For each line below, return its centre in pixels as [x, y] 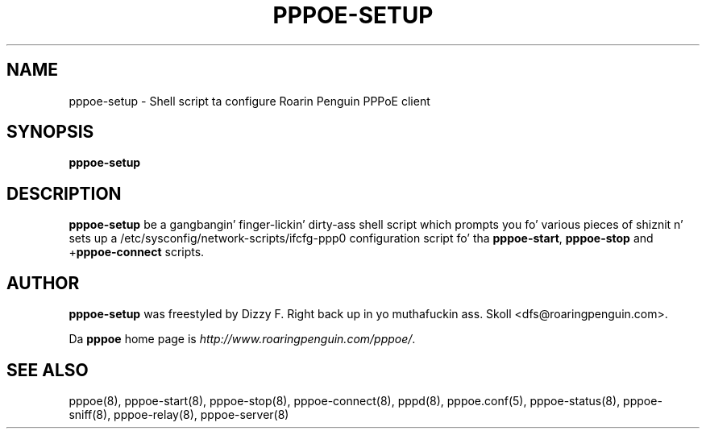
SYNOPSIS [50, 132]
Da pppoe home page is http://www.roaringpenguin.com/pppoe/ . [242, 339]
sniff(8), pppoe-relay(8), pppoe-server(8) [179, 414]
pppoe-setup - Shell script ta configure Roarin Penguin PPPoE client [249, 101]
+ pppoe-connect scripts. [137, 252]
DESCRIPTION [64, 193]
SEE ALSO [48, 370]
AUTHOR [43, 283]
